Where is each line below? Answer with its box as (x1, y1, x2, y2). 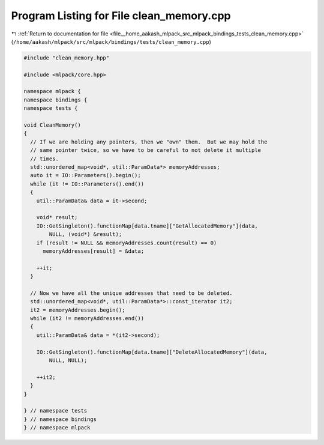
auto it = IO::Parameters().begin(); (30, 172, 141, 179)
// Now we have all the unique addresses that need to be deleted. (30, 289, 233, 297)
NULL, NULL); (49, 357, 88, 363)
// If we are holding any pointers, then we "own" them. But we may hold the (30, 138, 268, 145)
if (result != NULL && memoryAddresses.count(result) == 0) (36, 239, 217, 246)
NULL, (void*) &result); (49, 231, 122, 238)
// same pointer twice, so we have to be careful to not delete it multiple (30, 147, 261, 154)
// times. (30, 155, 59, 162)
